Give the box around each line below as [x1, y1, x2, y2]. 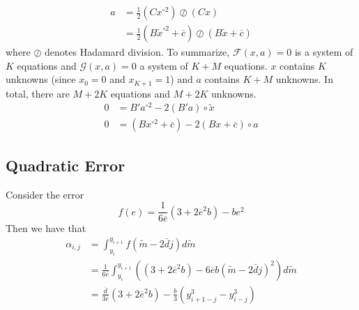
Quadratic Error [6, 154, 125, 176]
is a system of [294, 45, 353, 59]
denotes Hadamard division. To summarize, [45, 45, 230, 59]
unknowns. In [275, 72, 333, 86]
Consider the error [6, 187, 84, 201]
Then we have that [6, 221, 86, 235]
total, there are [6, 86, 70, 100]
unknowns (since [6, 72, 76, 86]
